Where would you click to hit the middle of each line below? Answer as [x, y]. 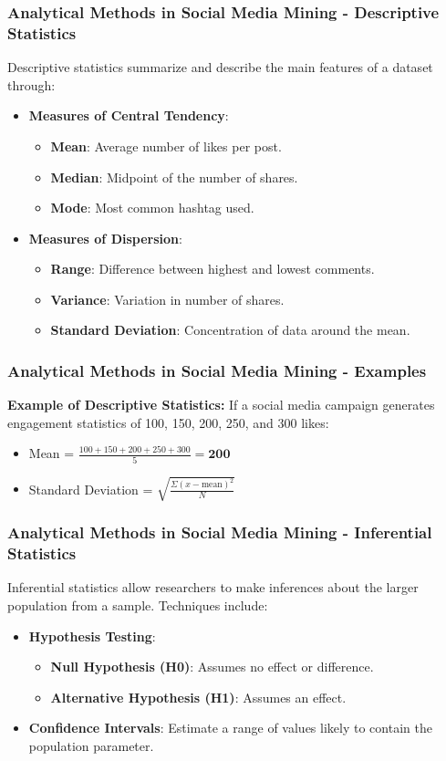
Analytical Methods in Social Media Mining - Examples [217, 370]
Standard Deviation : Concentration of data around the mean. [230, 330]
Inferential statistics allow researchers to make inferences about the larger [213, 587]
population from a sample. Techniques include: [138, 605]
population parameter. [91, 746]
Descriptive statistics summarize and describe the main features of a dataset [220, 67]
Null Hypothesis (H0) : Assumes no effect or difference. [212, 667]
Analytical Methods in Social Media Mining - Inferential [220, 532]
